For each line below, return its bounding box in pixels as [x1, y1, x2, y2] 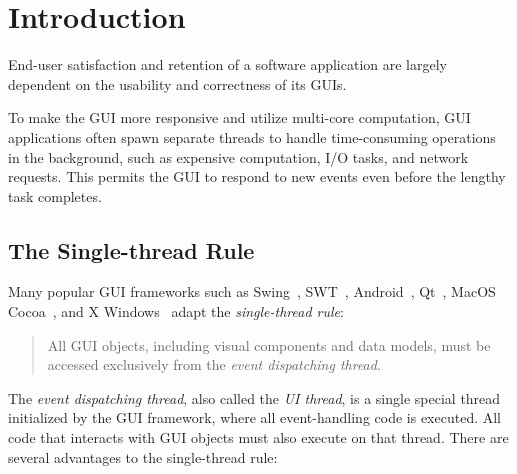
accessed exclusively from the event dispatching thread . [47, 354, 381, 375]
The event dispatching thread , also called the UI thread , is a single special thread [8, 387, 501, 408]
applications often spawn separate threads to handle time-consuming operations [8, 126, 496, 147]
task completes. [8, 185, 102, 206]
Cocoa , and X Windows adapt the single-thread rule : [8, 301, 344, 322]
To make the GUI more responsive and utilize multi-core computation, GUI [8, 107, 471, 128]
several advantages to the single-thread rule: [8, 446, 278, 467]
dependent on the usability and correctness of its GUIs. [8, 73, 347, 94]
